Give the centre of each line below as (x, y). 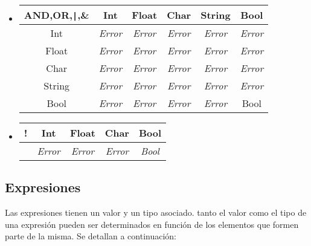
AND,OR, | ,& (56, 15)
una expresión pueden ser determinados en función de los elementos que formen (152, 224)
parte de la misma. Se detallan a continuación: (91, 236)
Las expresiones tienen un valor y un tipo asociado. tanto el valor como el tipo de (156, 212)
